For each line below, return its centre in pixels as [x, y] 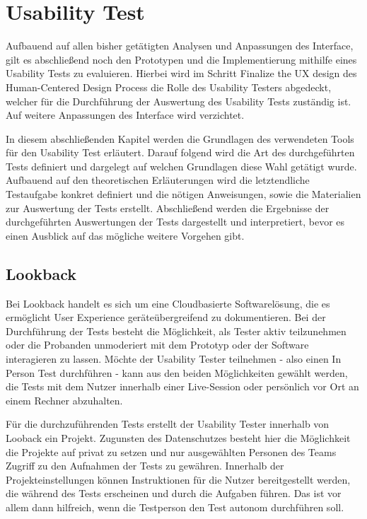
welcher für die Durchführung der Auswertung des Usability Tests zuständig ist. [179, 101]
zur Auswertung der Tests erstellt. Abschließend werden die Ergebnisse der [168, 208]
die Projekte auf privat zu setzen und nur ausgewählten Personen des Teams [171, 451]
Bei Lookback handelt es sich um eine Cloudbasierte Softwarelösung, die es [168, 303]
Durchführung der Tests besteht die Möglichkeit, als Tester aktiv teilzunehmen [176, 331]
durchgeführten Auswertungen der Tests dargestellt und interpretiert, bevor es [175, 222]
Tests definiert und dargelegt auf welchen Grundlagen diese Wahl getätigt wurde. [181, 166]
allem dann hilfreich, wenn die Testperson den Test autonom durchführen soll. [175, 507]
